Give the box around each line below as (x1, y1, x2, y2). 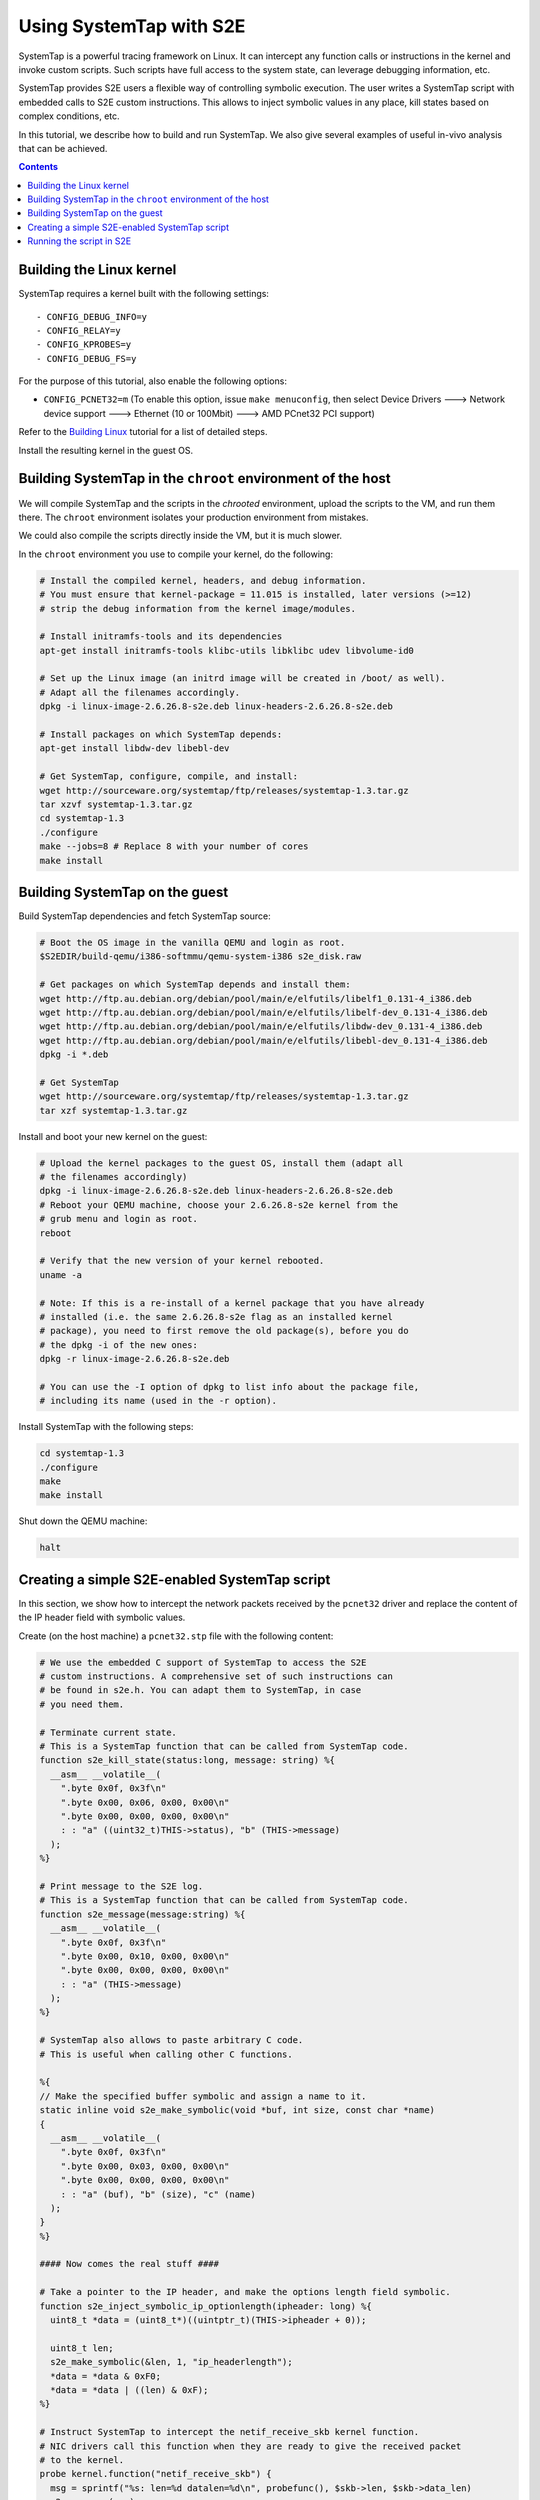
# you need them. (39, 1698, 125, 1710)
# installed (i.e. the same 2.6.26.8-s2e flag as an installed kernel (39, 1311, 394, 1322)
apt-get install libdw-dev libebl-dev (39, 743, 230, 754)
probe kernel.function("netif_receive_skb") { (39, 2468, 272, 2480)
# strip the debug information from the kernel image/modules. (39, 603, 357, 614)
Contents (18, 161, 59, 173)
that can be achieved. (18, 142, 108, 154)
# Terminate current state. (39, 1726, 177, 1738)
